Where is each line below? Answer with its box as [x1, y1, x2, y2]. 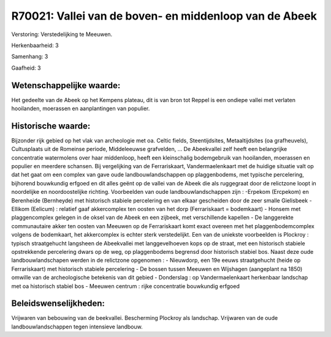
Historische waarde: [11, 120, 91, 131]
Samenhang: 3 [11, 53, 48, 61]
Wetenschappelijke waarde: [11, 80, 121, 91]
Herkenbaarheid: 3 [11, 42, 59, 49]
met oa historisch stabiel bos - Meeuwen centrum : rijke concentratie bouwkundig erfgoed [11, 282, 240, 290]
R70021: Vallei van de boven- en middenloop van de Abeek [11, 9, 317, 23]
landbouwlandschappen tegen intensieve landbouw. [11, 323, 143, 330]
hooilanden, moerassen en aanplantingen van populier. [11, 105, 150, 113]
